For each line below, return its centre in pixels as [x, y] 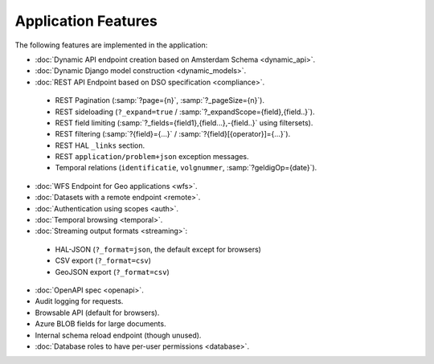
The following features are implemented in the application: [111, 45]
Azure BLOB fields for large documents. [100, 324]
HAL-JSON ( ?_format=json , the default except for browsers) [158, 249]
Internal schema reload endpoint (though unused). [118, 335]
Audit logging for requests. [79, 301]
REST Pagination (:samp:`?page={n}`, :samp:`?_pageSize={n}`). [160, 100]
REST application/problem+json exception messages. [152, 157]
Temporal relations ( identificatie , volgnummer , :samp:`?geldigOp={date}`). [186, 168]
